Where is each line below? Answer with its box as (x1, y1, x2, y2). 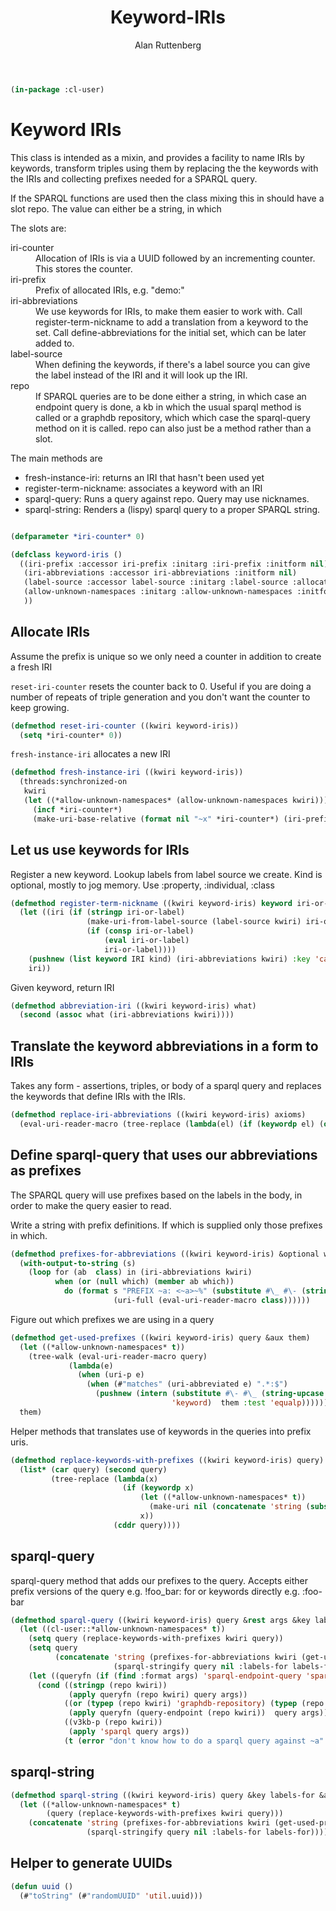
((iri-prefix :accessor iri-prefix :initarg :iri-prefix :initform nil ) (19, 559, 329, 569)
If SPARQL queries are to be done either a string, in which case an (35, 390, 307, 402)
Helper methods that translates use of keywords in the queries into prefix (10, 1425, 312, 1437)
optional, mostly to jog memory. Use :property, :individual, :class (10, 879, 275, 891)
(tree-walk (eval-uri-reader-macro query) (28, 1351, 208, 1361)
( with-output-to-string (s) (19, 1258, 137, 1268)
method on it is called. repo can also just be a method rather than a (35, 422, 312, 434)
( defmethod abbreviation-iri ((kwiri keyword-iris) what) (10, 1001, 257, 1011)
